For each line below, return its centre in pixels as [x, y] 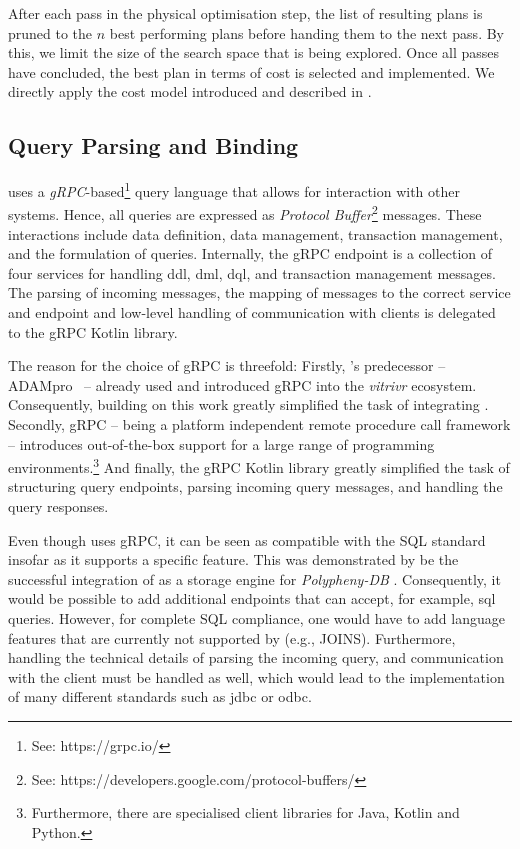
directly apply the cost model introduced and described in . [190, 91]
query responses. [58, 506]
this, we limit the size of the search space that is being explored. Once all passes [254, 52]
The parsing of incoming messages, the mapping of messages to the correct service [259, 292]
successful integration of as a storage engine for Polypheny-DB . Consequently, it [254, 578]
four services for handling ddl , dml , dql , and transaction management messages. [252, 272]
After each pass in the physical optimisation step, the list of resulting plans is [245, 13]
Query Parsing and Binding [153, 145]
